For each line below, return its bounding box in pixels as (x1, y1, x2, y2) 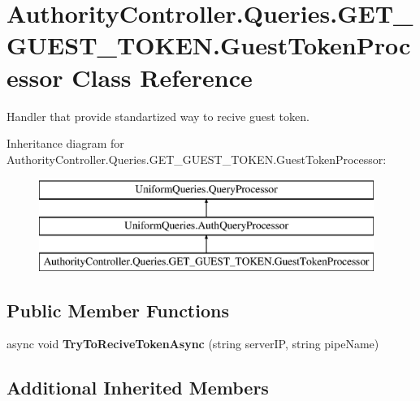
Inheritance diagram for (6, 135, 124, 152)
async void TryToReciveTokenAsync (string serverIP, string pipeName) (6, 335, 379, 352)
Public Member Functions (6, 297, 229, 322)
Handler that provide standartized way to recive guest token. (6, 107, 310, 124)
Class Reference (71, 60, 253, 93)
